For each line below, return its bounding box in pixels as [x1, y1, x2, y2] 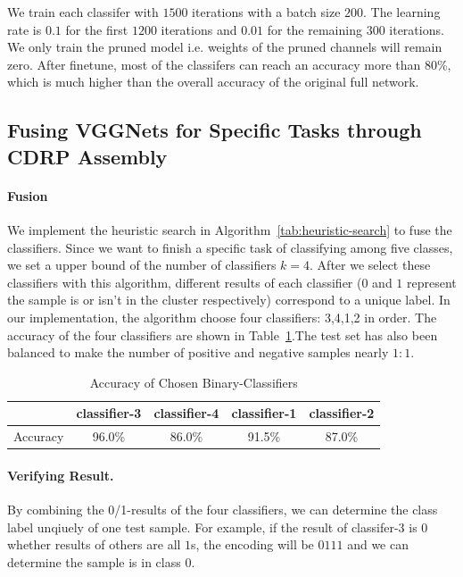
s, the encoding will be [191, 535, 314, 554]
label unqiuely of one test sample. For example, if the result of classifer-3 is [7, 517, 418, 536]
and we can [347, 535, 409, 554]
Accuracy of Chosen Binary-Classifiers [89, 372, 298, 391]
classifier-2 [309, 404, 375, 422]
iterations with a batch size [192, 3, 341, 21]
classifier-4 [153, 404, 219, 422]
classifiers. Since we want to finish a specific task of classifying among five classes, [7, 238, 453, 256]
